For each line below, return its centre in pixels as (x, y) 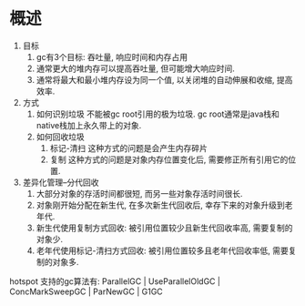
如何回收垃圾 (60, 137)
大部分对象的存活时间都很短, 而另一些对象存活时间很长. (139, 193)
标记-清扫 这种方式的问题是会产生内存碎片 (128, 148)
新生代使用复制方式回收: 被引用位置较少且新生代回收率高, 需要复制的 (164, 228)
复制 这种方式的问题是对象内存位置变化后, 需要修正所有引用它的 (169, 159)
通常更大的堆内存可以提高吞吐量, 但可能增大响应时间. (135, 68)
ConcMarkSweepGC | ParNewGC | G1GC (86, 291)
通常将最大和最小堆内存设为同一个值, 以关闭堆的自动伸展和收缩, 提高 (164, 79)
